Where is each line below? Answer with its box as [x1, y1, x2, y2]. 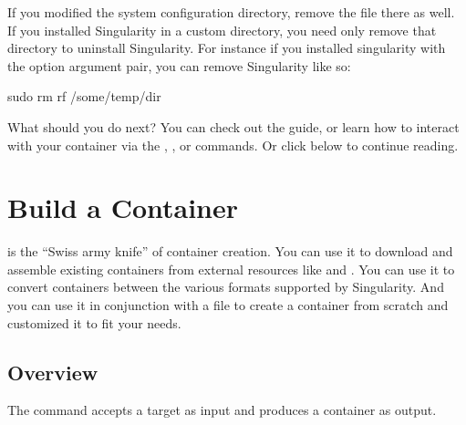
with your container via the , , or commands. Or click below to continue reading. [7, 135, 459, 154]
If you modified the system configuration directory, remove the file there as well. [7, 3, 455, 21]
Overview [7, 358, 98, 386]
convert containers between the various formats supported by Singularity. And [7, 277, 444, 296]
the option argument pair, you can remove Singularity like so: [7, 56, 351, 75]
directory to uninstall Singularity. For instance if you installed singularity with [7, 38, 446, 57]
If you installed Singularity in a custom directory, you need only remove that [7, 20, 437, 39]
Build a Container [7, 189, 239, 226]
